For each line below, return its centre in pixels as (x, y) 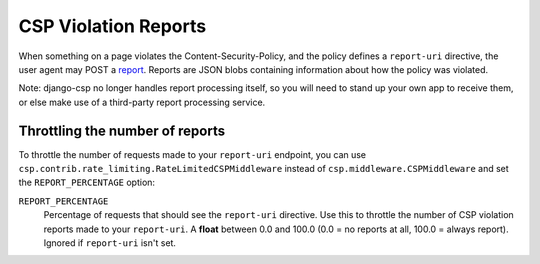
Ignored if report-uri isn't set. (110, 242)
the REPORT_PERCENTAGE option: (86, 182)
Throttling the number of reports (121, 130)
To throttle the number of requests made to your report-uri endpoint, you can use (192, 154)
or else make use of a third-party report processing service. (142, 102)
